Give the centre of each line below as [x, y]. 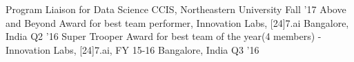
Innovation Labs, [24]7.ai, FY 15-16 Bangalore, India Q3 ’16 [132, 49]
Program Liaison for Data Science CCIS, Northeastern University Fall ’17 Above [176, 9]
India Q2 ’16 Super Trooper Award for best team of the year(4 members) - [164, 36]
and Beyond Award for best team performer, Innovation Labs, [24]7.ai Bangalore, [177, 22]
